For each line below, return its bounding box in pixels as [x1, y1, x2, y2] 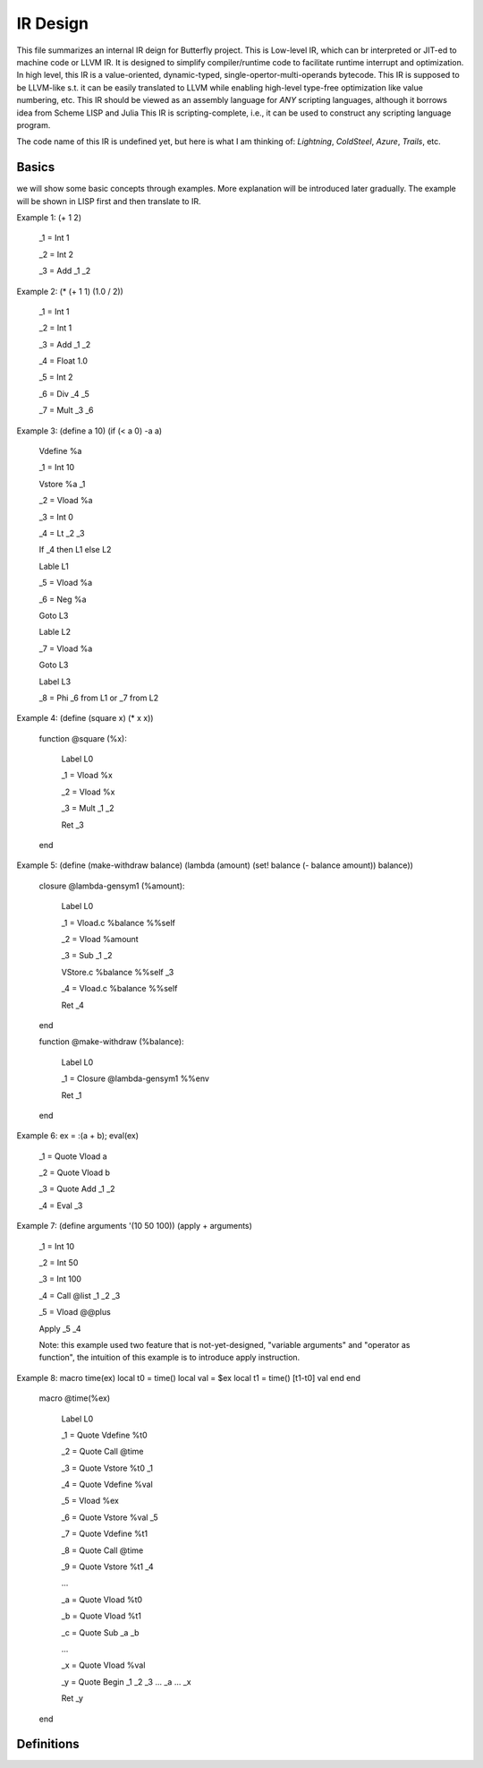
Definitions [16, 1737, 80, 1752]
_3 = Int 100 [38, 1274, 82, 1284]
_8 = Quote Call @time [61, 1545, 144, 1556]
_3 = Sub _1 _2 [61, 950, 113, 961]
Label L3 [38, 676, 72, 687]
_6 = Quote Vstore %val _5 [61, 1512, 158, 1523]
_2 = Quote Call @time [61, 1446, 144, 1457]
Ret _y [61, 1693, 84, 1704]
